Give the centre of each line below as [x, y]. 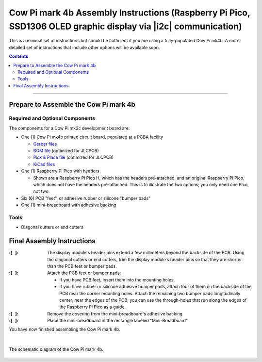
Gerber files [45, 144]
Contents [19, 56]
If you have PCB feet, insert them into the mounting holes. [117, 280]
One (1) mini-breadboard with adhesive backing [69, 205]
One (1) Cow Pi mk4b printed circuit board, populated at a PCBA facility [92, 137]
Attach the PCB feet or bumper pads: [84, 273]
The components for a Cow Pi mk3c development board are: [69, 128]
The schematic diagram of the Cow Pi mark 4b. [56, 349]
